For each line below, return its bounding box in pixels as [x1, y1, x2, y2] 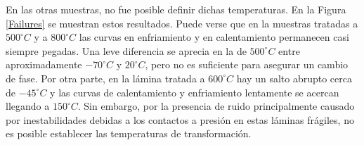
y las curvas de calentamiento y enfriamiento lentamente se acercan [50, 84, 339, 99]
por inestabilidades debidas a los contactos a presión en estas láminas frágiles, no [6, 112, 354, 127]
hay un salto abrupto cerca [236, 70, 352, 85]
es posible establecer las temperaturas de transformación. [6, 126, 252, 141]
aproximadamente [6, 57, 82, 72]
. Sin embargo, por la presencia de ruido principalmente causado [77, 99, 355, 113]
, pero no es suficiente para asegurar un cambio [145, 57, 349, 72]
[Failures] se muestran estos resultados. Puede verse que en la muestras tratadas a [6, 15, 358, 30]
